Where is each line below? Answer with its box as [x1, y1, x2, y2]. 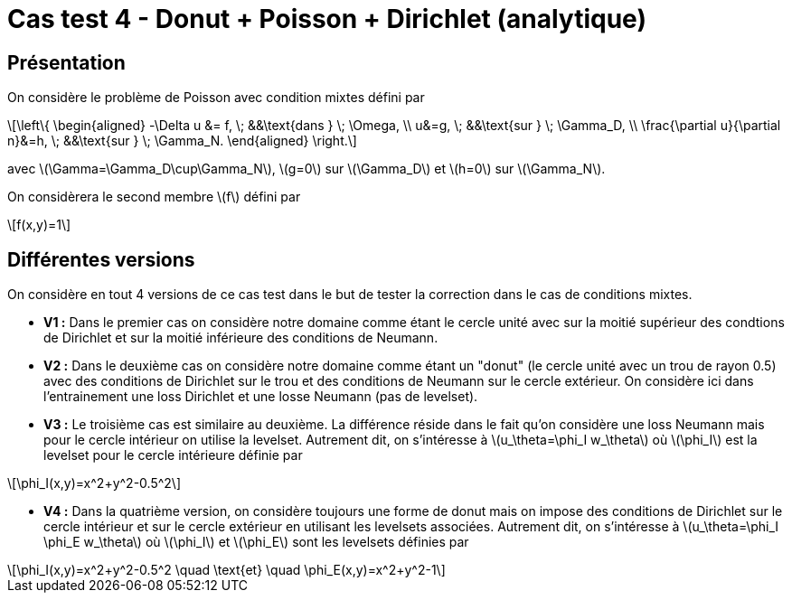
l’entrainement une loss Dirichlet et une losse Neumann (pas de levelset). [43, 389, 478, 405]
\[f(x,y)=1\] [7, 217, 71, 233]
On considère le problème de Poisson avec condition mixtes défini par [7, 89, 425, 106]
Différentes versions [7, 248, 195, 271]
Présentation [7, 51, 126, 74]
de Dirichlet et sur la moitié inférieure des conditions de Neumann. [43, 330, 438, 346]
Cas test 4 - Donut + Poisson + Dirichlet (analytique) [7, 4, 646, 34]
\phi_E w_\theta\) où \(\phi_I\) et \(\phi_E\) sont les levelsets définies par [43, 534, 469, 550]
